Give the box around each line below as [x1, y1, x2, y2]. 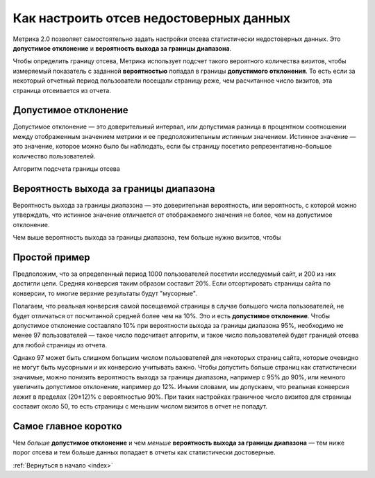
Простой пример [12, 251, 90, 263]
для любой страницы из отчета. [12, 340, 108, 349]
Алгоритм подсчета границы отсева [12, 164, 121, 173]
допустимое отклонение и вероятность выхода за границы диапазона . [12, 44, 232, 52]
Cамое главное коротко [12, 420, 122, 432]
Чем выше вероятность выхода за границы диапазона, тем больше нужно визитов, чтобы [12, 233, 281, 242]
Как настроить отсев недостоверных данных [12, 10, 291, 26]
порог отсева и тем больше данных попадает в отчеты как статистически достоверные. [12, 448, 276, 456]
